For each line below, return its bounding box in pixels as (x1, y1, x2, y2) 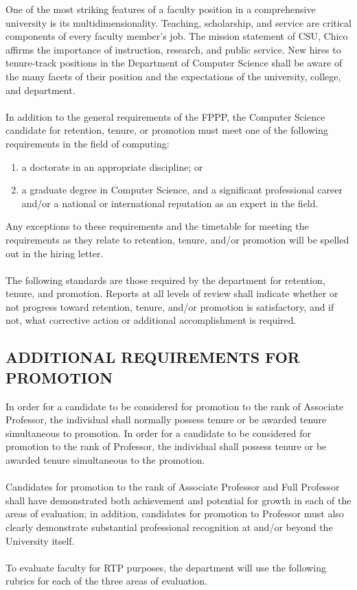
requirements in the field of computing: (5, 136, 170, 150)
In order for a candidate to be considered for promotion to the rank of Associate (5, 399, 344, 413)
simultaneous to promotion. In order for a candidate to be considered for (5, 425, 311, 440)
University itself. (5, 533, 75, 547)
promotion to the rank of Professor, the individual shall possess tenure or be (5, 439, 327, 453)
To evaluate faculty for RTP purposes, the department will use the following (5, 560, 327, 574)
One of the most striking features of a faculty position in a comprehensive (5, 2, 316, 16)
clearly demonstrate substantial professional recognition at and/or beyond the (5, 520, 333, 534)
